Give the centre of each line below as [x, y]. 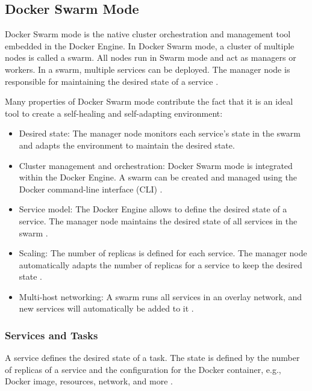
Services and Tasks [51, 335]
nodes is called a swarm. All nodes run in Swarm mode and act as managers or [151, 57]
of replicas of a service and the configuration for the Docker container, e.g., [143, 369]
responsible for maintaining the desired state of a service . [112, 81]
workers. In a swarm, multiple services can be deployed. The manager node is [148, 69]
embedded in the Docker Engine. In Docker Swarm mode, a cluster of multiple [150, 45]
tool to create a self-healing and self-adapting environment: [114, 113]
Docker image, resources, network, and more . [89, 381]
